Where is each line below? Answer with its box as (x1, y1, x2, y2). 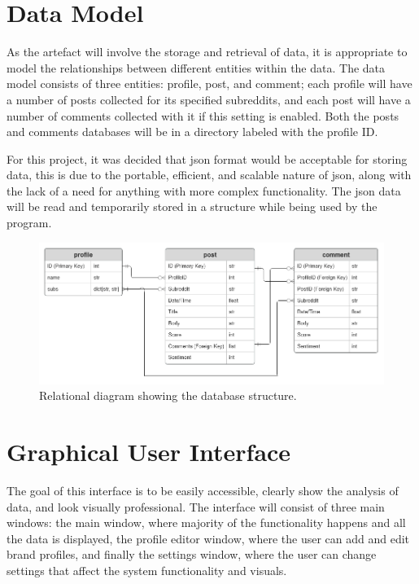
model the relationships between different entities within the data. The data (7, 59, 386, 76)
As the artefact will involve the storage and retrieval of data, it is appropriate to (7, 43, 408, 60)
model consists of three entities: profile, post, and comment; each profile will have (7, 75, 412, 92)
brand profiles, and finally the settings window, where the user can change (7, 546, 377, 563)
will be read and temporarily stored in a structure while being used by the (7, 198, 378, 215)
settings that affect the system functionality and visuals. (7, 561, 287, 578)
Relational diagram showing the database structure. (39, 387, 297, 404)
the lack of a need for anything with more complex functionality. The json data (7, 182, 401, 199)
